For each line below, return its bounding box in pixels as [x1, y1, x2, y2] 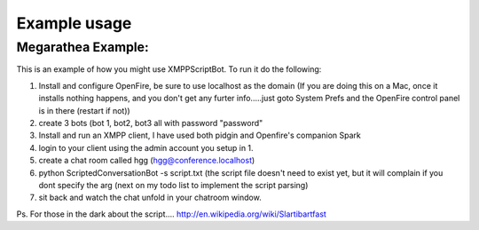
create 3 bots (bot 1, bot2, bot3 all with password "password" [38, 117, 263, 128]
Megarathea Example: [16, 39, 150, 55]
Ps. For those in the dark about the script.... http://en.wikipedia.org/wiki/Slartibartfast [16, 209, 327, 219]
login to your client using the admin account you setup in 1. [38, 142, 254, 153]
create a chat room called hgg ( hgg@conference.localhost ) [38, 155, 255, 166]
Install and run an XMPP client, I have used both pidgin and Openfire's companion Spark [38, 130, 361, 141]
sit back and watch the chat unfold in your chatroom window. [38, 192, 262, 203]
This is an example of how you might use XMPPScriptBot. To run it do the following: [16, 64, 322, 75]
